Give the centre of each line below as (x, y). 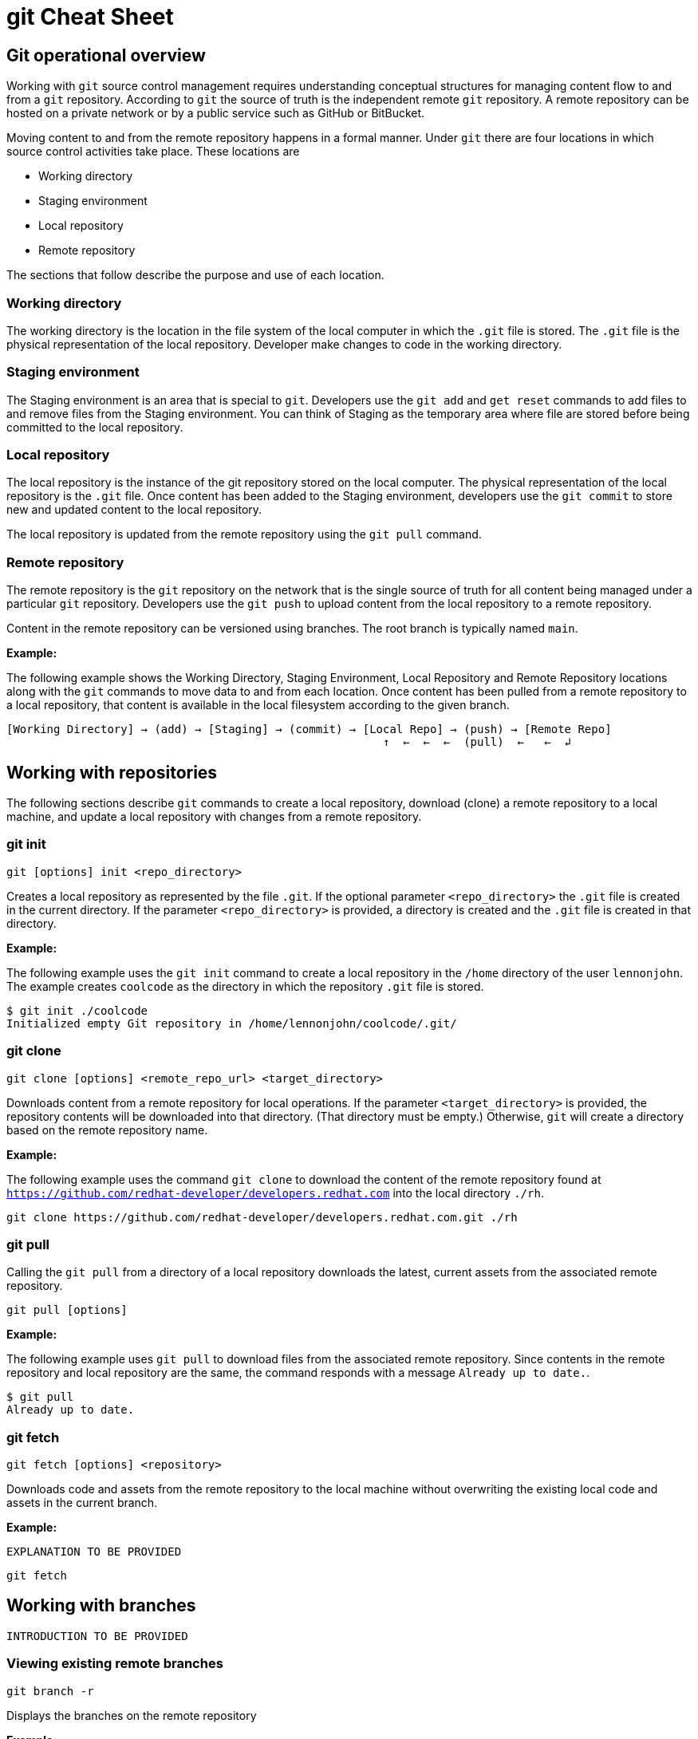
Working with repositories (112, 772)
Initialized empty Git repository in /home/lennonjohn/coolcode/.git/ (232, 1023)
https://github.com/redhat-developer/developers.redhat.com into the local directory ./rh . (275, 1193)
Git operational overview (106, 55)
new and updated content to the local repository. (134, 510)
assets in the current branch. (82, 1503)
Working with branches (101, 1606)
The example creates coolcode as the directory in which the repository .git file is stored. (245, 986)
